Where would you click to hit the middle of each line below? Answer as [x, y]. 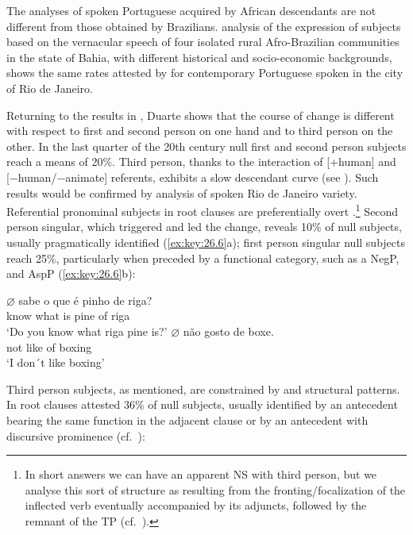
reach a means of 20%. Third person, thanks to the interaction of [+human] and [201, 162]
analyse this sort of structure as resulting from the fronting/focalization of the [215, 489]
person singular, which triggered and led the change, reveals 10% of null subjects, [204, 227]
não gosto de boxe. [228, 331]
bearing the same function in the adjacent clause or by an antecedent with [187, 420]
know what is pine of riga [68, 316]
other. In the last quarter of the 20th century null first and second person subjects [206, 146]
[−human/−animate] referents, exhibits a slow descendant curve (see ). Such [193, 177]
